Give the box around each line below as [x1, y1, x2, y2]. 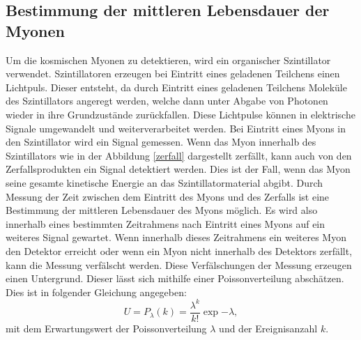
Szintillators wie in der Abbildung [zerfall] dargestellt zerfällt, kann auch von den [6, 148, 352, 162]
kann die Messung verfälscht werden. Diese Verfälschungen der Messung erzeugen [6, 257, 352, 272]
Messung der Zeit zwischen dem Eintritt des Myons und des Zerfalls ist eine [6, 189, 330, 203]
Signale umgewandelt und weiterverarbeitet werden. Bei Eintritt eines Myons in [6, 121, 346, 135]
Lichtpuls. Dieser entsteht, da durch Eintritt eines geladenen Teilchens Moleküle [6, 79, 347, 94]
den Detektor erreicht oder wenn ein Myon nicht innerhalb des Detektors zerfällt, [6, 243, 353, 258]
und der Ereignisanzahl [219, 320, 318, 335]
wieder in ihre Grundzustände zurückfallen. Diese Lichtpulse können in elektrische [6, 107, 355, 121]
